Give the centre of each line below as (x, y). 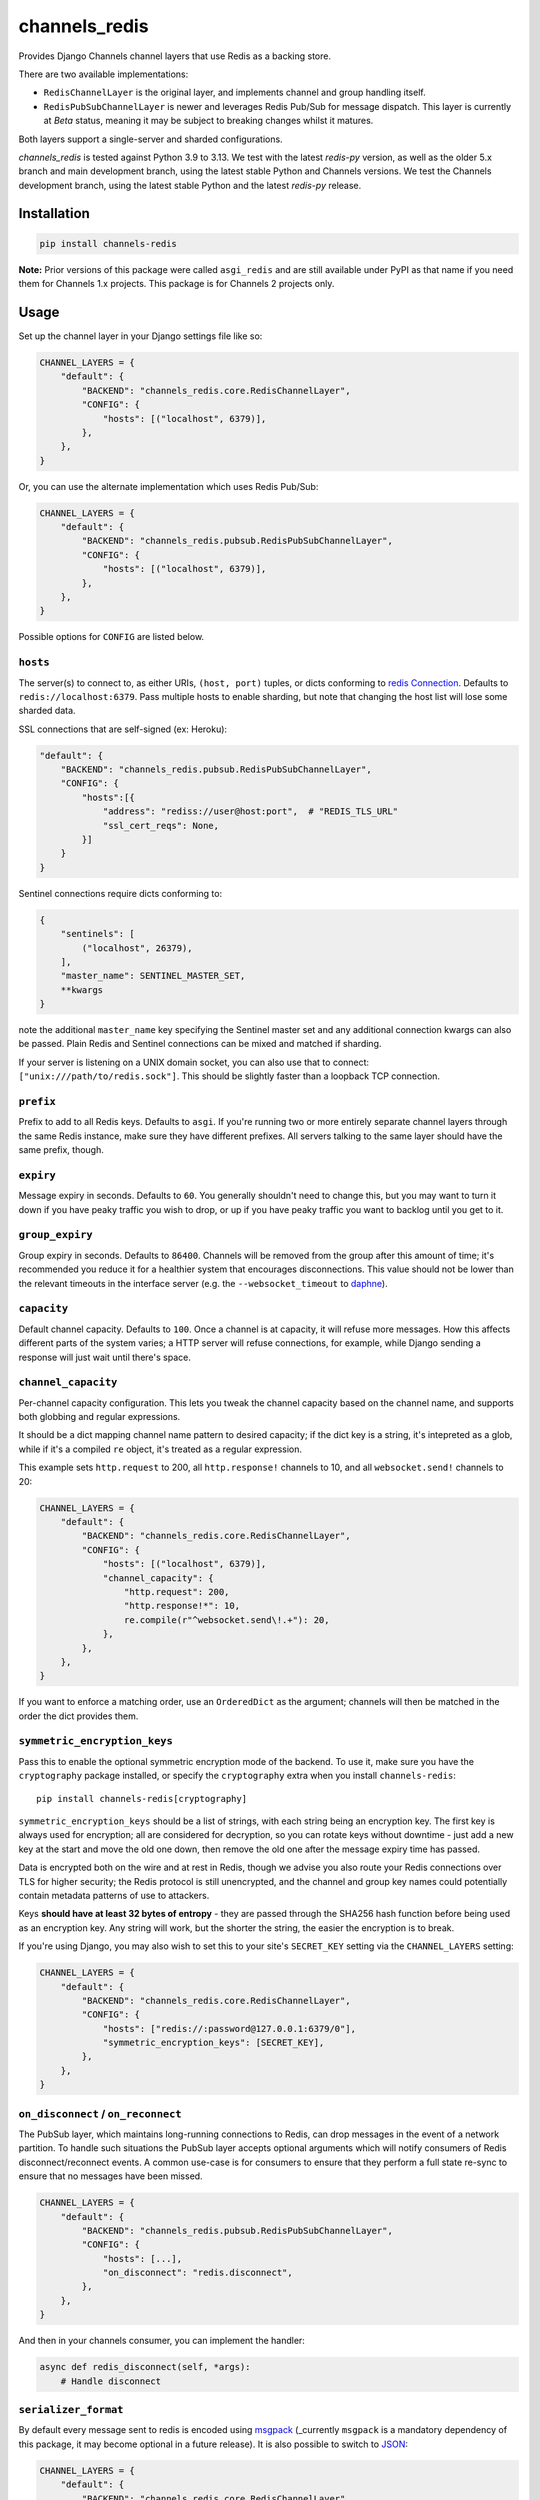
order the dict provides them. (78, 1716)
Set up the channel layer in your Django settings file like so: (140, 336)
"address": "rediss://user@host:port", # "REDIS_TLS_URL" (250, 811)
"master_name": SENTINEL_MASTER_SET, (153, 976)
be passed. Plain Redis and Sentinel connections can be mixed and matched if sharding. (200, 1044)
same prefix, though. (61, 1150)
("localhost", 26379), (137, 948)
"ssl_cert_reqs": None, (161, 825)
